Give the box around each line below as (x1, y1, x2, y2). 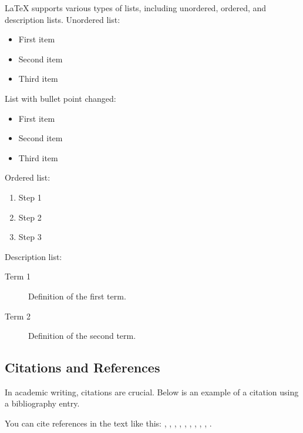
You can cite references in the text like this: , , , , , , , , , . (5, 417, 212, 429)
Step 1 (18, 191, 42, 203)
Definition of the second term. (28, 329, 136, 342)
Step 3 (18, 231, 42, 243)
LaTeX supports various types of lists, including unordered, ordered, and (5, 2, 267, 14)
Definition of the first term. (28, 289, 126, 302)
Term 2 (5, 309, 31, 322)
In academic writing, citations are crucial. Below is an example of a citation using (5, 385, 299, 398)
